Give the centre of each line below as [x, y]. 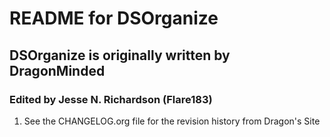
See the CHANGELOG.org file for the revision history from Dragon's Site [172, 121]
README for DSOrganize [114, 18]
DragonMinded [57, 70]
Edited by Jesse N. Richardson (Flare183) [111, 99]
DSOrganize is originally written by [120, 55]
